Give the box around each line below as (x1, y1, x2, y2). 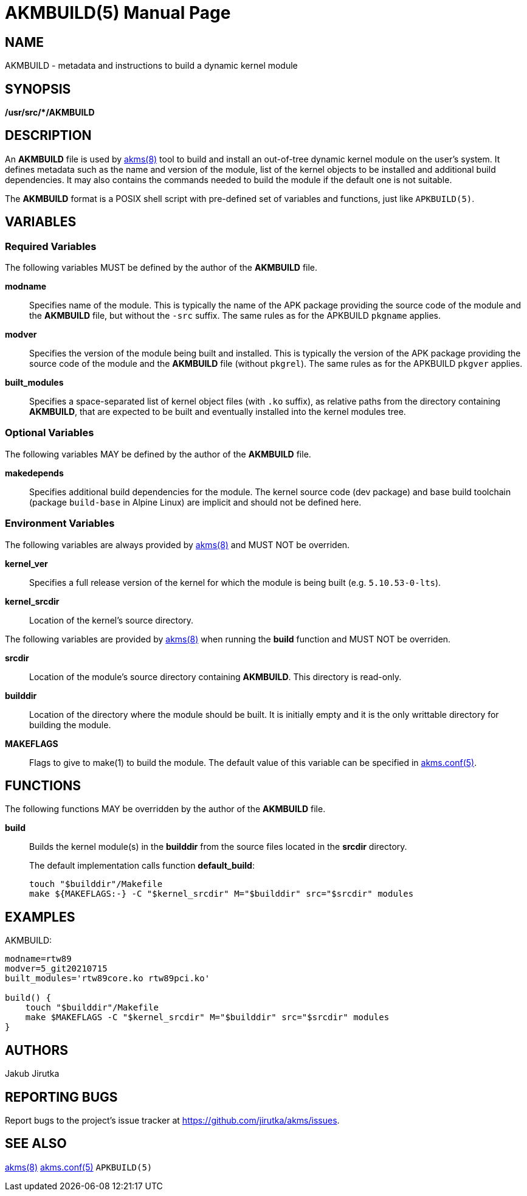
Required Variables (5, 240, 97, 252)
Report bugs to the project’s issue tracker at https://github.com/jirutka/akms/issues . (5, 1114, 340, 1125)
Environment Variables (5, 517, 115, 530)
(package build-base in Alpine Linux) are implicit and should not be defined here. (29, 496, 362, 507)
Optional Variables (5, 426, 94, 439)
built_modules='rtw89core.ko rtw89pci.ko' (5, 973, 210, 984)
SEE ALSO (5, 1136, 67, 1152)
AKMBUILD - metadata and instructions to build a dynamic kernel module (5, 60, 298, 71)
